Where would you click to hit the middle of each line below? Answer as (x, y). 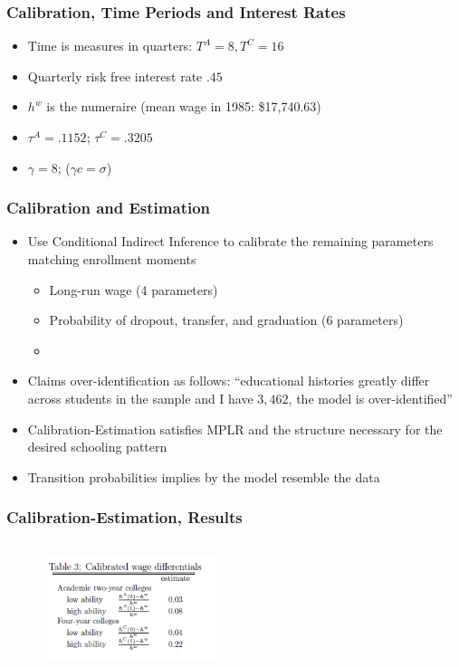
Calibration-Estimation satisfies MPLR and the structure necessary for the (235, 429)
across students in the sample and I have (140, 398)
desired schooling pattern (97, 447)
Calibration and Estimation (109, 208)
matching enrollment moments (112, 259)
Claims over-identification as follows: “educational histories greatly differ (229, 381)
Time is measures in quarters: (110, 46)
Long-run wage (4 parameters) (134, 289)
